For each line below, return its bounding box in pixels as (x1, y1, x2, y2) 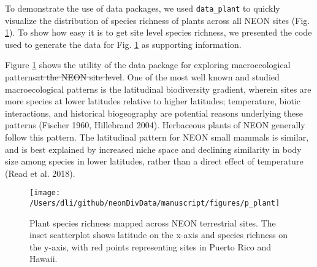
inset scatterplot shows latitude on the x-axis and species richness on (29, 228, 288, 241)
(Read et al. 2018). (5, 166, 75, 179)
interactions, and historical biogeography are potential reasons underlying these (5, 106, 303, 119)
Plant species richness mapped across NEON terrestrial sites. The (29, 216, 276, 229)
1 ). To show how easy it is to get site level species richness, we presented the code (5, 26, 312, 39)
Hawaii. (29, 252, 58, 265)
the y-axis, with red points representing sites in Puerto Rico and (29, 240, 272, 253)
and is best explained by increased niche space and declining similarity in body (5, 142, 302, 155)
